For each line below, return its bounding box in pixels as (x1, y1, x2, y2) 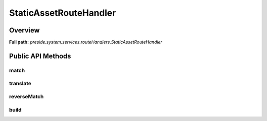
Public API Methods (9, 52, 71, 60)
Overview (9, 26, 40, 34)
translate (9, 80, 32, 87)
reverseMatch (9, 93, 44, 100)
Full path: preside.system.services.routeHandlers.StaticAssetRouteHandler (9, 39, 163, 45)
